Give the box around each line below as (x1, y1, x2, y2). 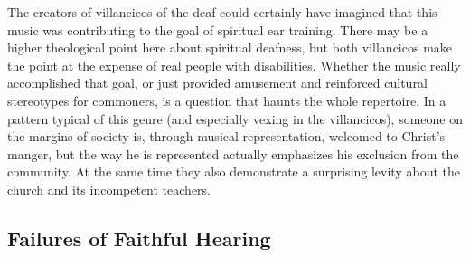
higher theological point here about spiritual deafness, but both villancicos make (7, 38, 453, 57)
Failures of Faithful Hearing (7, 224, 271, 252)
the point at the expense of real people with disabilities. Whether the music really (7, 55, 461, 74)
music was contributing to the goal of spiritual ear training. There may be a (7, 20, 428, 39)
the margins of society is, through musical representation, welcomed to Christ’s (7, 127, 446, 146)
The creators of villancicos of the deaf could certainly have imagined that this (7, 3, 437, 21)
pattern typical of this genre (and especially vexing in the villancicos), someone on (7, 109, 463, 128)
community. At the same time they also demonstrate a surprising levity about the (7, 162, 460, 181)
